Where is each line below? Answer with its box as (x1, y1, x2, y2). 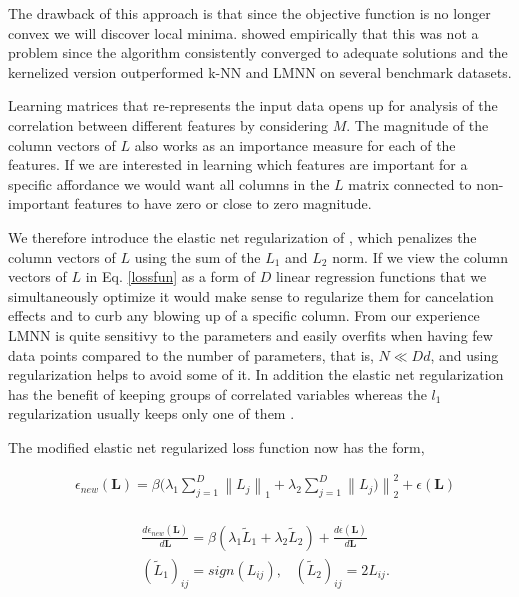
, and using (430, 344, 499, 365)
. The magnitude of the (346, 114, 489, 135)
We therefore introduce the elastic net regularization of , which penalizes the (8, 226, 477, 247)
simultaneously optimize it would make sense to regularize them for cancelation (8, 285, 494, 306)
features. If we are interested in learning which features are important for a (8, 154, 468, 175)
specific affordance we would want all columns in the (8, 173, 330, 194)
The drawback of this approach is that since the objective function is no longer (8, 3, 491, 23)
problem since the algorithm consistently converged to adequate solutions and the (8, 42, 508, 63)
